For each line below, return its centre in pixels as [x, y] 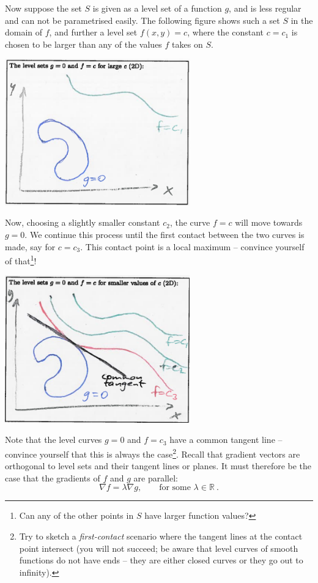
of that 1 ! [21, 260]
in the [302, 20]
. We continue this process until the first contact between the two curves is [165, 234]
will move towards [269, 222]
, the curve [190, 222]
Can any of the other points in [76, 515]
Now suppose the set [43, 8]
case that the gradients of [53, 477]
